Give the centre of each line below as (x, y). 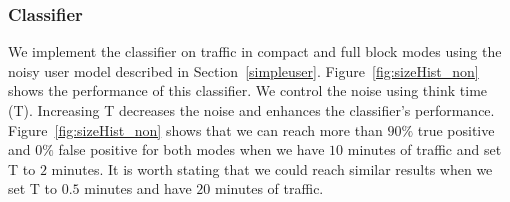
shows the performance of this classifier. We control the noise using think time (248, 90)
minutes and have (138, 188)
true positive (456, 129)
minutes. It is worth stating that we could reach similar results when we (272, 168)
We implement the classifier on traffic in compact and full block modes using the (255, 51)
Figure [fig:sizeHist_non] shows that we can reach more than (195, 129)
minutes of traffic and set (424, 149)
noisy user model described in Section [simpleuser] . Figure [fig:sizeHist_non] (243, 70)
